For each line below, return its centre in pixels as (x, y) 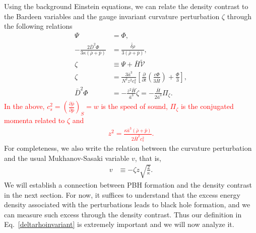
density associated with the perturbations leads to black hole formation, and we (127, 205)
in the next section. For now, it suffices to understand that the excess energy (122, 194)
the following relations (38, 26)
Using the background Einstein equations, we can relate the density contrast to (126, 6)
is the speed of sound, (134, 106)
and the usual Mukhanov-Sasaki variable (67, 158)
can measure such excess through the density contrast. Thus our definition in (123, 214)
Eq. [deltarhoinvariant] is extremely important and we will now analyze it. (119, 224)
